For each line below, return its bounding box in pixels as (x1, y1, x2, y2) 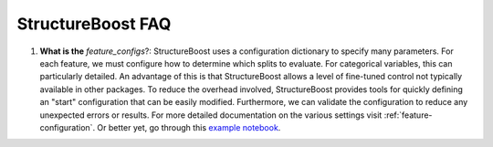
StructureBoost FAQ (16, 14, 172, 34)
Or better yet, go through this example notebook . (97, 121, 281, 132)
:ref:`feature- (383, 110, 433, 121)
